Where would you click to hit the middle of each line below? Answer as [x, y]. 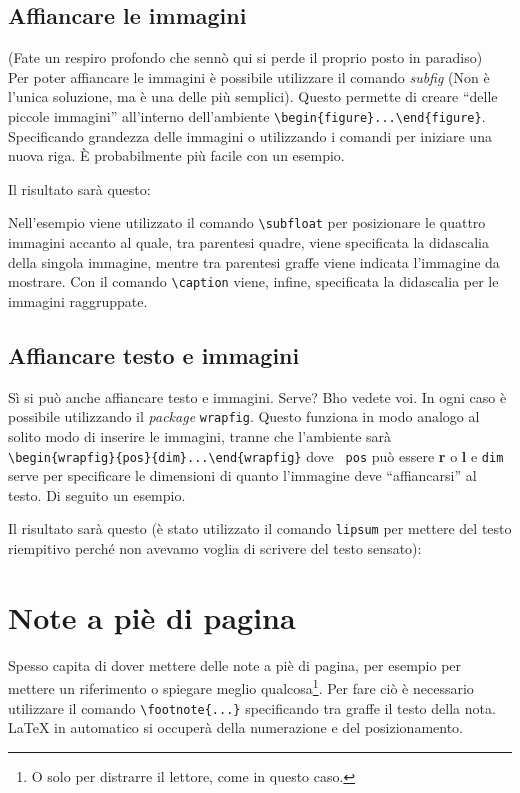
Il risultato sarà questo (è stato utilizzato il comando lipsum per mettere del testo [260, 528]
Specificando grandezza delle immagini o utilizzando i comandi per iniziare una [250, 135]
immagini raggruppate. [78, 300]
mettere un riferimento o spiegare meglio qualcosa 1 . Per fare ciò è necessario [241, 687]
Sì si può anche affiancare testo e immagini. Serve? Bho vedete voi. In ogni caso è [257, 396]
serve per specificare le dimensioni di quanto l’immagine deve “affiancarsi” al [242, 475]
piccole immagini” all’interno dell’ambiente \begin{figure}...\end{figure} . [247, 115]
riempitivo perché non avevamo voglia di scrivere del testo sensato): [215, 548]
